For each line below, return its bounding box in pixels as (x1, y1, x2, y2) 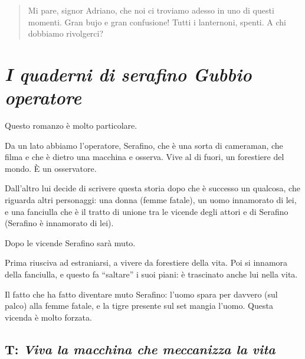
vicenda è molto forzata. (5, 311, 92, 323)
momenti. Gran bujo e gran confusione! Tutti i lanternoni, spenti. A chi (28, 15, 286, 28)
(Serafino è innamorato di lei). (5, 217, 114, 229)
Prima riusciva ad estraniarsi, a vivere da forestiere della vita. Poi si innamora (5, 256, 288, 269)
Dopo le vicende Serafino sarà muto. (5, 236, 136, 249)
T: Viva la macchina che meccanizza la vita (5, 340, 276, 358)
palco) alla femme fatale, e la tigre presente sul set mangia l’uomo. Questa (5, 299, 273, 312)
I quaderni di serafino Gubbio (5, 61, 252, 86)
